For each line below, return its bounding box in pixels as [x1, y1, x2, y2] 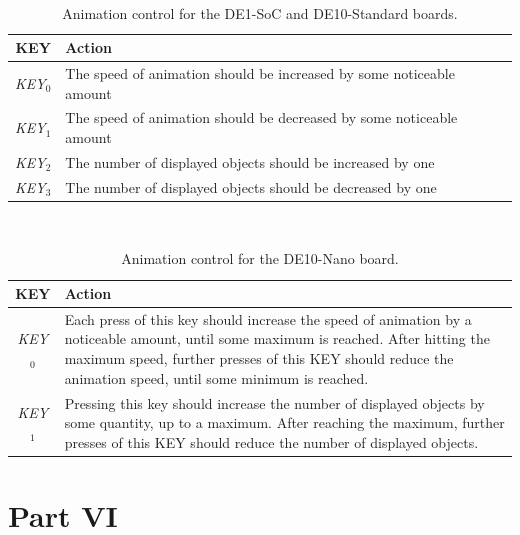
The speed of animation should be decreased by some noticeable [65, 107, 458, 128]
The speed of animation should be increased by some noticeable [65, 63, 455, 84]
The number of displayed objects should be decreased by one [65, 176, 437, 197]
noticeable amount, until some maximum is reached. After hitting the [64, 328, 490, 349]
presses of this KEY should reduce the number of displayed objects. [64, 431, 479, 452]
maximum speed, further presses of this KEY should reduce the [64, 348, 454, 369]
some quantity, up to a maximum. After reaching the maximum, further [64, 412, 505, 433]
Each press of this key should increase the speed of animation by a [64, 308, 472, 329]
